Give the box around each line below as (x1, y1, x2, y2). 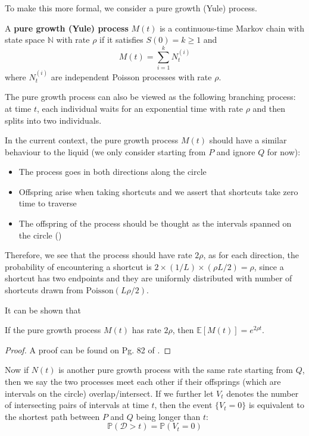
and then (252, 102, 285, 114)
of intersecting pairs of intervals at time (5, 399, 149, 411)
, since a (254, 260, 284, 272)
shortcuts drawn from (5, 284, 83, 296)
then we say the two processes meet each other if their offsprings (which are (5, 375, 281, 387)
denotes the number (226, 387, 299, 399)
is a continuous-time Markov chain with (160, 21, 305, 34)
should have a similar (209, 134, 287, 146)
